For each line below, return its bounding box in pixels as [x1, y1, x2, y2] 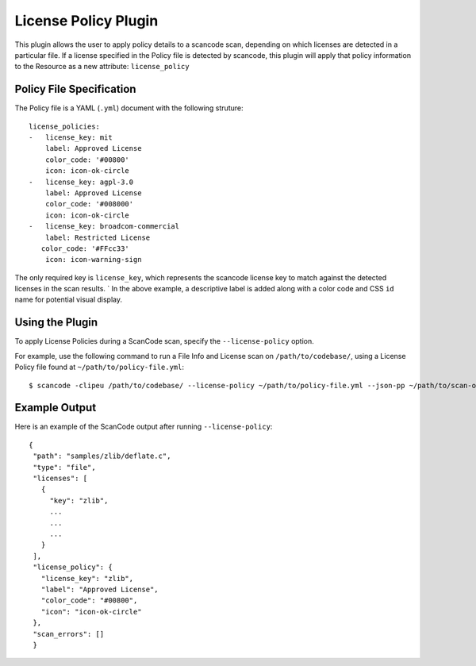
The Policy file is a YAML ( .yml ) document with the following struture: [14, 103, 244, 113]
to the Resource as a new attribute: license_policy [14, 62, 190, 71]
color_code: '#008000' [44, 199, 134, 209]
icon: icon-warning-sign [44, 255, 142, 264]
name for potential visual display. [14, 295, 123, 305]
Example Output [14, 401, 97, 414]
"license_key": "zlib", [40, 574, 134, 583]
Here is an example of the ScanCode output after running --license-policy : [14, 422, 273, 432]
